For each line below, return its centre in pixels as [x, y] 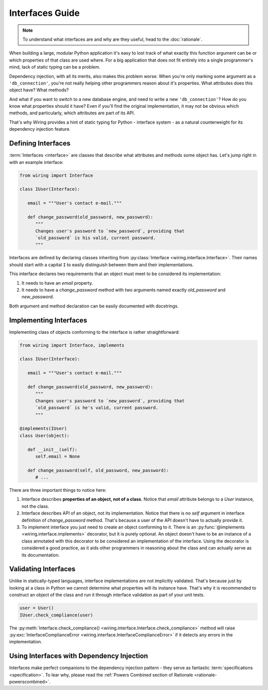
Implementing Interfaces [48, 320]
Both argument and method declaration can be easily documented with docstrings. [94, 306]
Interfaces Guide [44, 13]
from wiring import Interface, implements [72, 345]
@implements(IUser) [43, 429]
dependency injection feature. [40, 129]
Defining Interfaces [40, 143]
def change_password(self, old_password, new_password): [98, 470]
